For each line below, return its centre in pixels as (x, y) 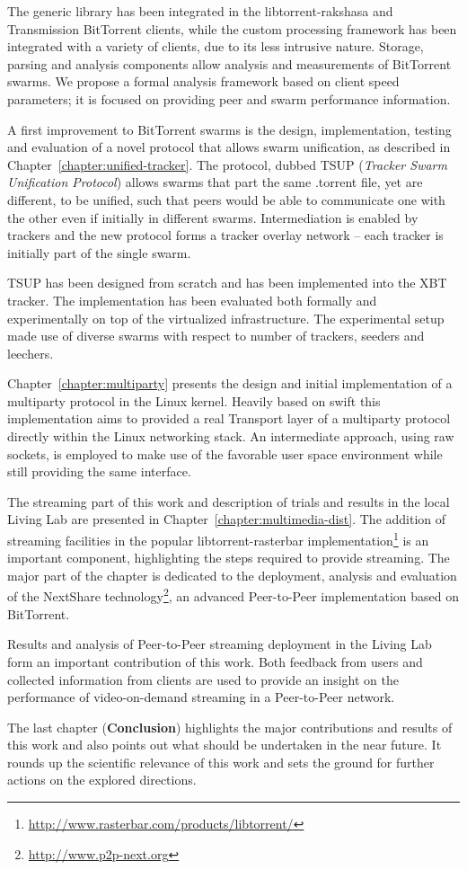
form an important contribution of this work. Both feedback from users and (215, 661)
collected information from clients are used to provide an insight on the (203, 679)
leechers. (31, 353)
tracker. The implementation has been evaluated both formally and (192, 300)
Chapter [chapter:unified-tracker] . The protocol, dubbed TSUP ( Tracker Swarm (227, 164)
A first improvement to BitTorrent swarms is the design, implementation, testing (229, 129)
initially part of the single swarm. (99, 252)
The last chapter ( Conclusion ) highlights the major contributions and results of (230, 727)
